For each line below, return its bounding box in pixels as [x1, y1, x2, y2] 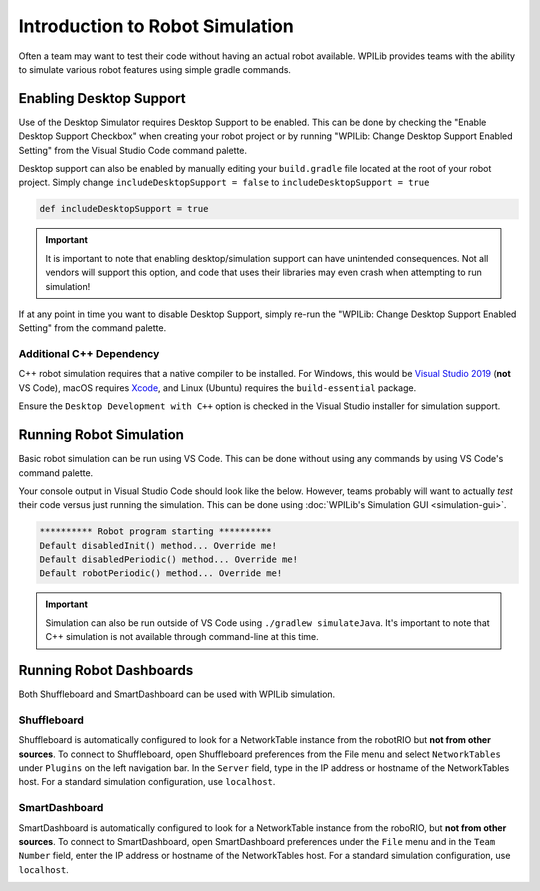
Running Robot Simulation [18, 426, 185, 444]
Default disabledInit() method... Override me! [39, 540, 277, 551]
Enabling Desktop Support [18, 90, 186, 107]
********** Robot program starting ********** [39, 526, 272, 537]
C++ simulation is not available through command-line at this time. [45, 631, 319, 643]
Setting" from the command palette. [18, 322, 167, 334]
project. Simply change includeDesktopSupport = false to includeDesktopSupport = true [18, 176, 430, 189]
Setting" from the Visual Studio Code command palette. [18, 144, 248, 156]
